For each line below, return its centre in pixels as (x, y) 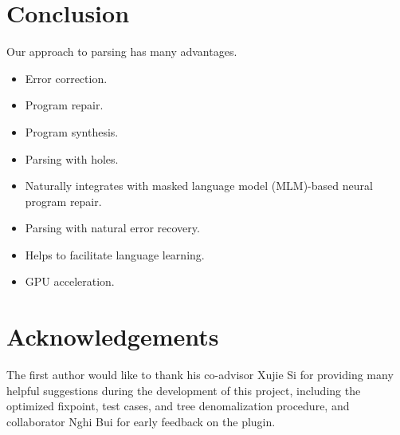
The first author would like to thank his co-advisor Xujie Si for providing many (200, 375)
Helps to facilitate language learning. (115, 254)
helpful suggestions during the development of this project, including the (184, 390)
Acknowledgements (113, 336)
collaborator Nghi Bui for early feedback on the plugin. (141, 421)
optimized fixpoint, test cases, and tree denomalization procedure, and (178, 406)
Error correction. (66, 78)
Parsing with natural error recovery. (112, 228)
